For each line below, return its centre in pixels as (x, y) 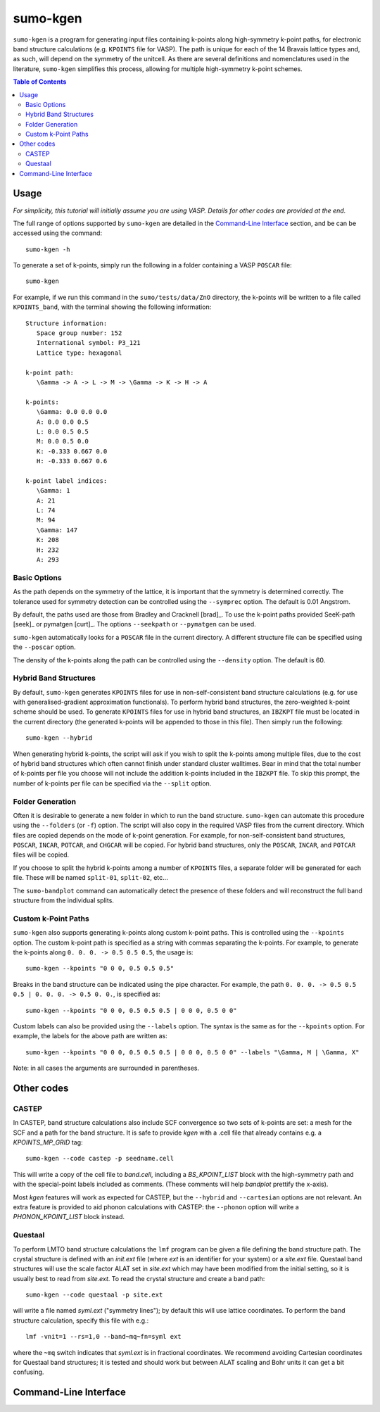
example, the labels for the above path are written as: (90, 1036)
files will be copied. (41, 855)
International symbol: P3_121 (88, 343)
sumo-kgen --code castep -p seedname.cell (100, 1159)
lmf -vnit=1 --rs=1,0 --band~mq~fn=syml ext (104, 1337)
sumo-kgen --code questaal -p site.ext (94, 1295)
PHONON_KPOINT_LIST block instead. (69, 1217)
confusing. (28, 1372)
